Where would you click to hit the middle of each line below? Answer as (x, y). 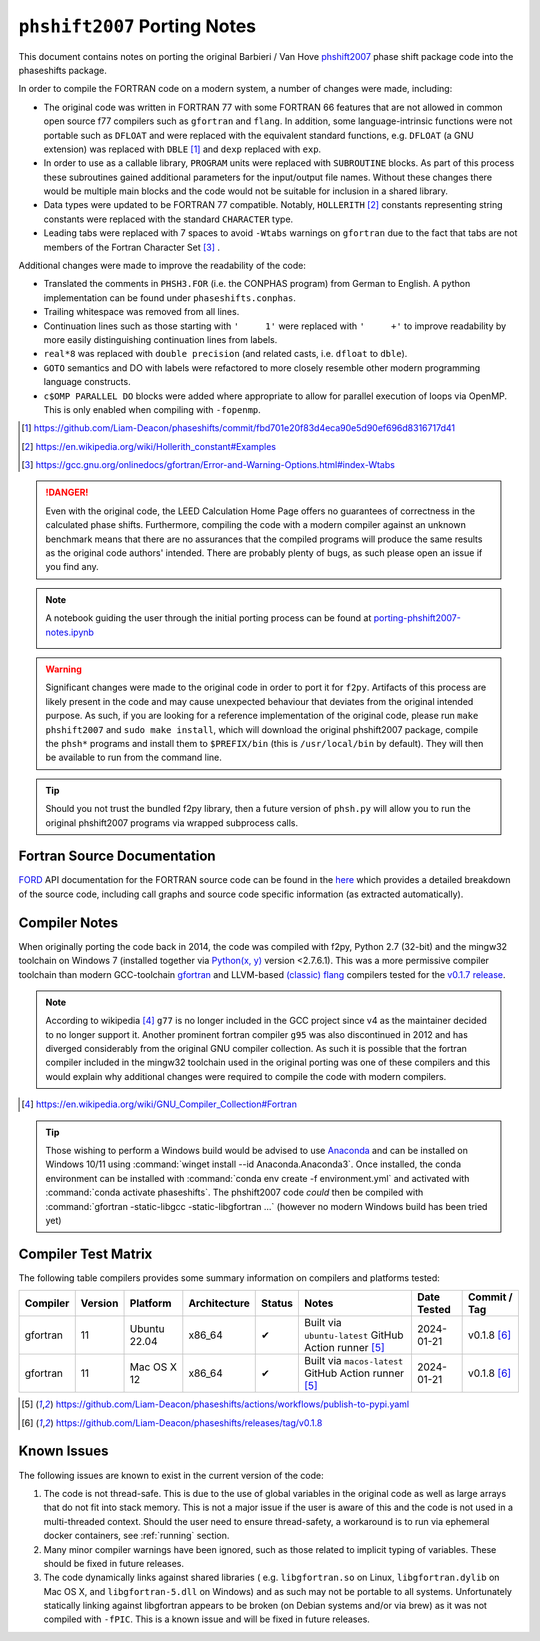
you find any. (72, 567)
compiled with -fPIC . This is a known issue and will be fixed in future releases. (206, 1619)
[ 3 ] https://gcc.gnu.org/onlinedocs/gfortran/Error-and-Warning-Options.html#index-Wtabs (208, 465)
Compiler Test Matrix (85, 1253)
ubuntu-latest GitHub (354, 1335)
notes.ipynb (70, 632)
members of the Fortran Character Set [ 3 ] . (131, 247)
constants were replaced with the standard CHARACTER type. (168, 219)
